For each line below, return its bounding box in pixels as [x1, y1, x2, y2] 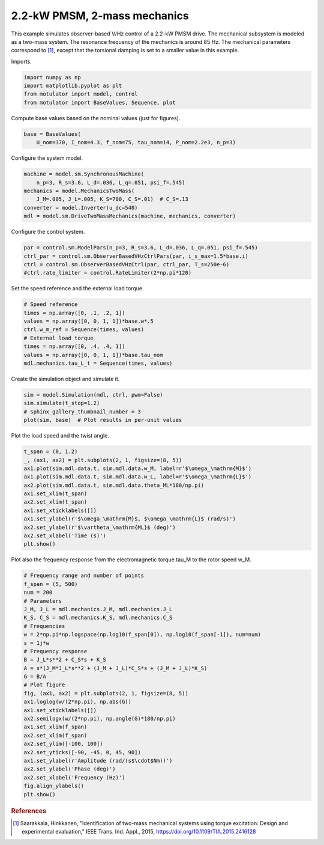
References [11, 807, 47, 815]
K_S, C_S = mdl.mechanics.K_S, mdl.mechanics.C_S [23, 614, 173, 621]
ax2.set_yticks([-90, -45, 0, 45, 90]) [23, 749, 141, 755]
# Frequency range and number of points [23, 572, 144, 579]
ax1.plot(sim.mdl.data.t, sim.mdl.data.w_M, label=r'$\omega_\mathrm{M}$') [23, 465, 252, 472]
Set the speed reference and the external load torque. [11, 285, 144, 292]
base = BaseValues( [23, 130, 81, 138]
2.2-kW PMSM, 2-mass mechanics [11, 9, 189, 22]
